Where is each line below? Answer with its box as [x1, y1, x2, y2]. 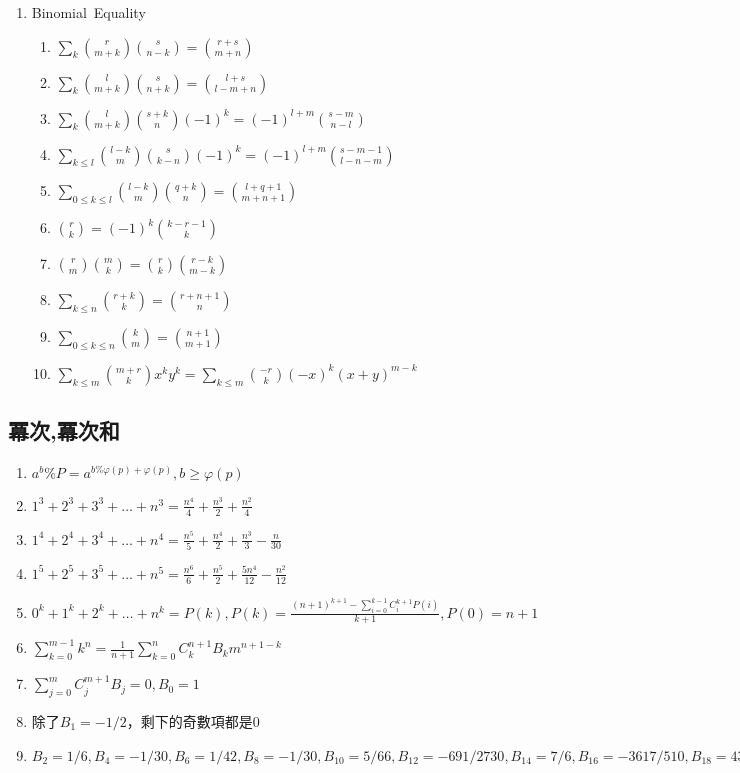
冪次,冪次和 [8, 414, 120, 445]
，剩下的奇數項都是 [126, 711, 253, 732]
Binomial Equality [31, 2, 146, 22]
